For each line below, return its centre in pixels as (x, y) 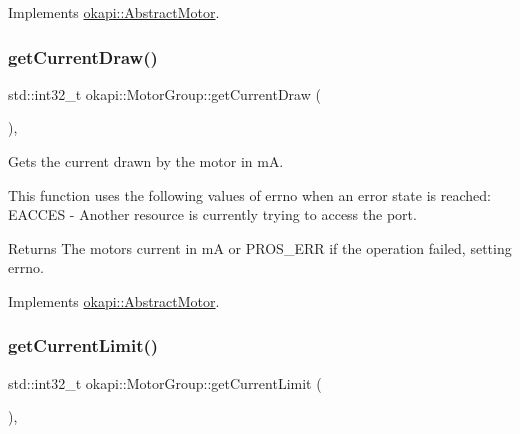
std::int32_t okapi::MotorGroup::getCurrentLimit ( (165, 382)
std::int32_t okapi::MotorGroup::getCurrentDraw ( (164, 93)
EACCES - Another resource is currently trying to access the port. (212, 214)
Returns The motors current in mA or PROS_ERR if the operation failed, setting (260, 247)
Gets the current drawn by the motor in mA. (146, 161)
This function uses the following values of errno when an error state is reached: (249, 194)
